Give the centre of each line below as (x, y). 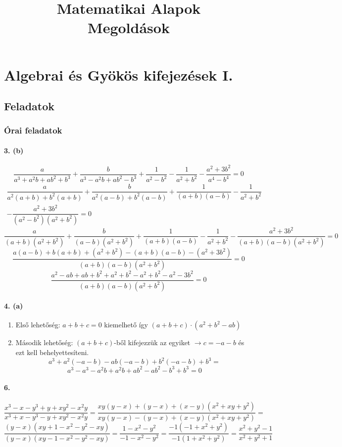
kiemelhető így (126, 325)
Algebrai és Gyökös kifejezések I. (119, 74)
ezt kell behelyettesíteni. (52, 352)
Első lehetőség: (38, 325)
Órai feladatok (33, 130)
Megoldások (129, 27)
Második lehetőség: (44, 342)
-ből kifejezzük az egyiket (152, 342)
